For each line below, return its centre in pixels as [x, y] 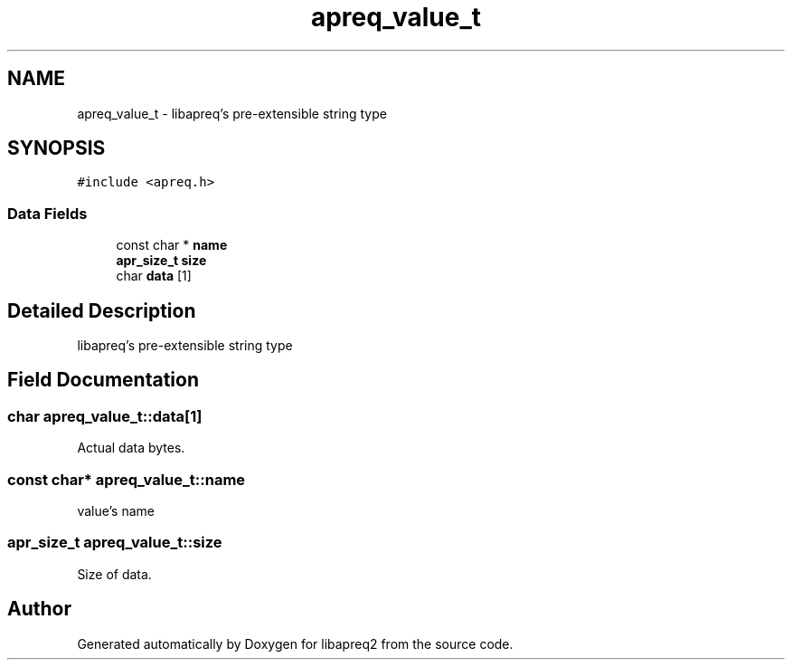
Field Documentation [103, 380]
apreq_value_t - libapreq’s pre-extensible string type [232, 113]
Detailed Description [102, 310]
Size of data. [114, 574]
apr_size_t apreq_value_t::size [115, 543]
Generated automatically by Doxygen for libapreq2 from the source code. [295, 643]
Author [39, 609]
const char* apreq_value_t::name [127, 479]
